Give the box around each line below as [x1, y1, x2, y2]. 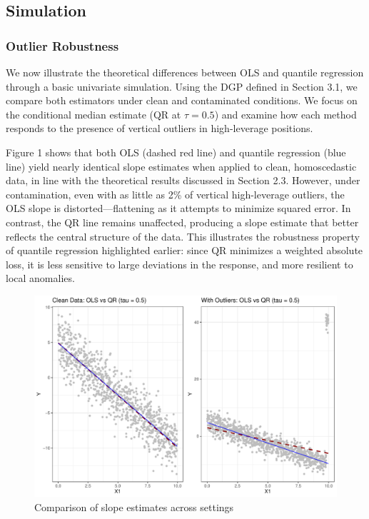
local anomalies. [6, 271, 75, 286]
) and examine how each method [214, 106, 357, 121]
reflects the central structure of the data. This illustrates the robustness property [6, 228, 360, 243]
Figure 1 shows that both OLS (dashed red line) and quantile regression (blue [6, 144, 346, 159]
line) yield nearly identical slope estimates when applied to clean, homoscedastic [6, 158, 357, 173]
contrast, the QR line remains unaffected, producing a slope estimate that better [6, 214, 359, 229]
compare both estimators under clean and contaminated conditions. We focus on [6, 93, 358, 108]
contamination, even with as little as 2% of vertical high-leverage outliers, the [6, 186, 345, 201]
